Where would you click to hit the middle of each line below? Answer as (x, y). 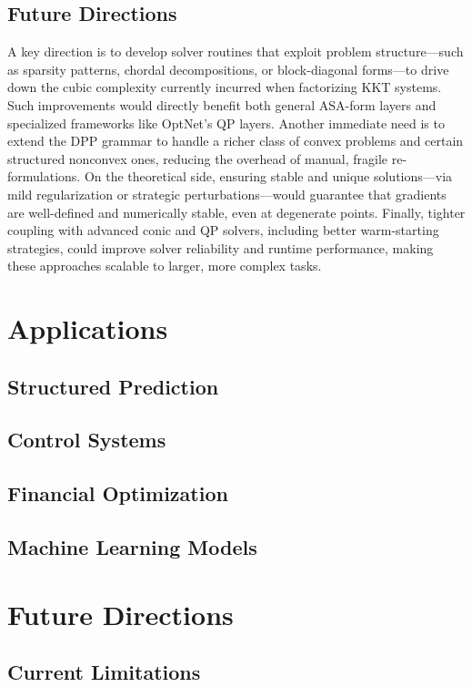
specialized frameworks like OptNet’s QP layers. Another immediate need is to (226, 123)
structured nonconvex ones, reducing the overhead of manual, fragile (198, 158)
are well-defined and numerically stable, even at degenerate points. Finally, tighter (236, 212)
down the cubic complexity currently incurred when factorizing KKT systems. (225, 87)
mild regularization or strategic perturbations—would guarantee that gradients (227, 194)
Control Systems (87, 440)
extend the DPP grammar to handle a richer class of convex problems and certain (236, 141)
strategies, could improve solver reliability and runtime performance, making (221, 247)
